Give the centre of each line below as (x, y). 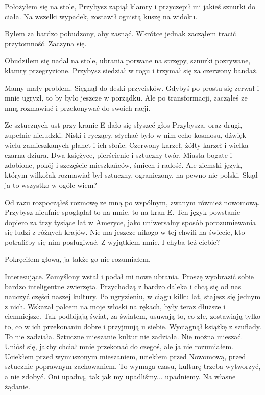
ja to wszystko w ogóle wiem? (51, 184)
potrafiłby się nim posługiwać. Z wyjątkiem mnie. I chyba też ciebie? (112, 242)
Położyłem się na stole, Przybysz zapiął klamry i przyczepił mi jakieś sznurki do (130, 6)
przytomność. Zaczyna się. (46, 43)
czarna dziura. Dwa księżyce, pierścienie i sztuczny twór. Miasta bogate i (118, 155)
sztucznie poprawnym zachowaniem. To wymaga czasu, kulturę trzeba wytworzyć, (133, 366)
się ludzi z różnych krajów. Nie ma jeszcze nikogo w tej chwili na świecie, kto (125, 232)
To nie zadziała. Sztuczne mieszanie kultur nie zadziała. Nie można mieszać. (124, 336)
